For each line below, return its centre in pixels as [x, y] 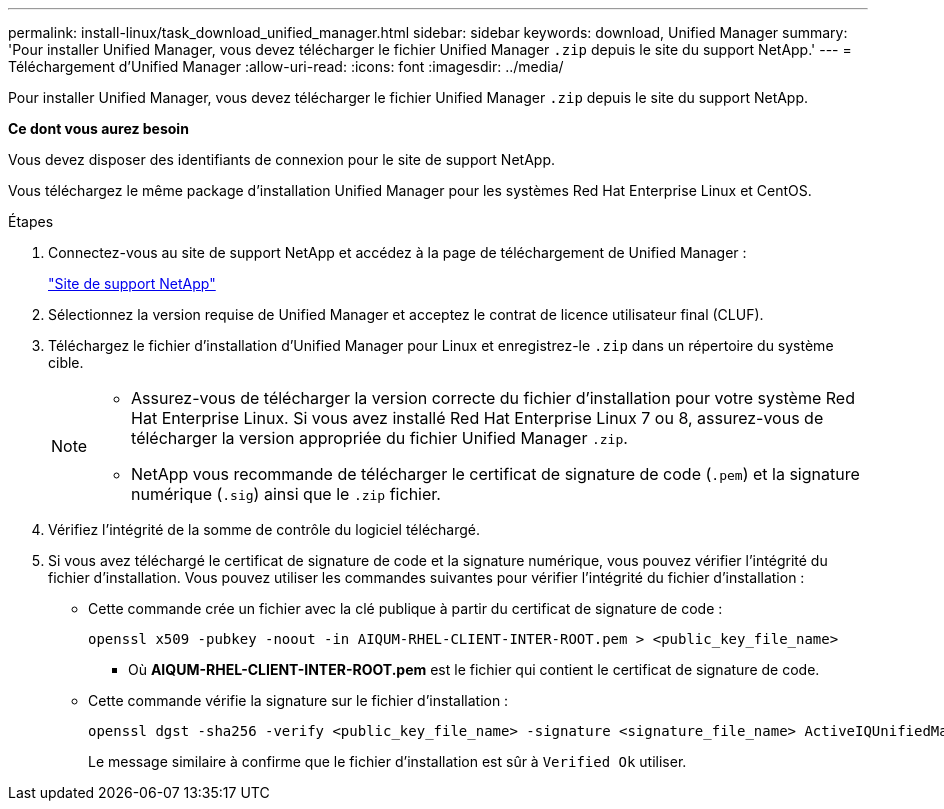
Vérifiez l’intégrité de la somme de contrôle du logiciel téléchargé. [264, 529]
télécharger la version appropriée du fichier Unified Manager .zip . [379, 438]
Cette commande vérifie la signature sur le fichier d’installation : [298, 700]
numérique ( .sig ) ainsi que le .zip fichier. [286, 494]
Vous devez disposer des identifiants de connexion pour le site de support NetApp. [281, 159]
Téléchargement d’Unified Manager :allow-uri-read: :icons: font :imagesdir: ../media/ [286, 66]
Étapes [31, 221]
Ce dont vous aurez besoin [98, 128]
